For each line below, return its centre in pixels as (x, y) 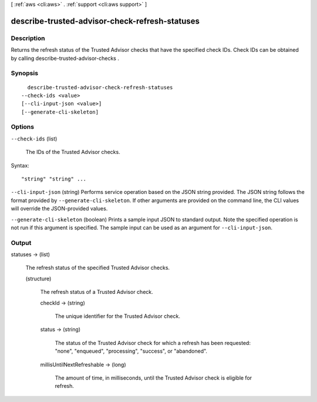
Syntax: (20, 165)
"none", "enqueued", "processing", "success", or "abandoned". (131, 351)
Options (23, 127)
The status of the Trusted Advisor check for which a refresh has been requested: (153, 343)
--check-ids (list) (34, 139)
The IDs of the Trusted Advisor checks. (73, 152)
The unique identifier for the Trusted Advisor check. (117, 316)
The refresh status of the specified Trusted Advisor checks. (98, 268)
